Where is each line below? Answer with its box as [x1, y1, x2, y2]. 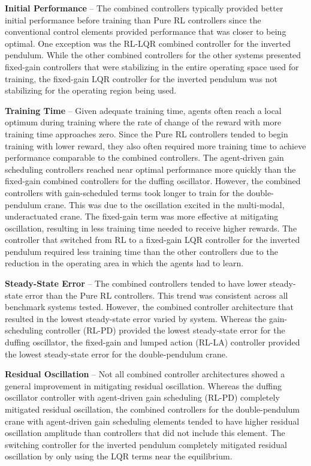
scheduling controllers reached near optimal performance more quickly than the [5, 163, 296, 175]
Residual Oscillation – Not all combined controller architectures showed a [5, 368, 285, 380]
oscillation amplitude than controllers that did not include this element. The [5, 426, 285, 439]
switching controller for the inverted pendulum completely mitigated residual [5, 438, 287, 450]
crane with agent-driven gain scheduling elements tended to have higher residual [5, 414, 300, 427]
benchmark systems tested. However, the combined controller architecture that [5, 300, 294, 313]
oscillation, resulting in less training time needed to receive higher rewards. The [5, 221, 297, 234]
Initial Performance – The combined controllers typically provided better [5, 2, 283, 14]
